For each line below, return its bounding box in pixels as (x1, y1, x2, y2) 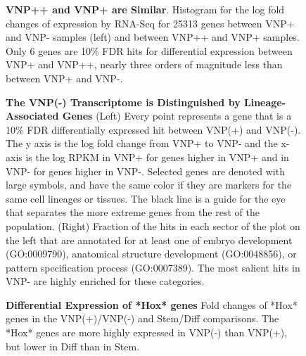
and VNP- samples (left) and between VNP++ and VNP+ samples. (6, 30, 300, 44)
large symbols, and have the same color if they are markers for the (6, 177, 292, 192)
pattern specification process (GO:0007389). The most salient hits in (6, 260, 300, 274)
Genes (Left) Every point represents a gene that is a (62, 108, 292, 123)
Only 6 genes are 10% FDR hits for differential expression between (6, 43, 293, 58)
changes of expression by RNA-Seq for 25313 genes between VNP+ (6, 15, 295, 30)
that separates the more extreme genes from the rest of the (6, 205, 260, 220)
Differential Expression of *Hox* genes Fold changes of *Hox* (6, 297, 298, 312)
